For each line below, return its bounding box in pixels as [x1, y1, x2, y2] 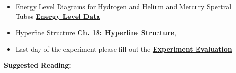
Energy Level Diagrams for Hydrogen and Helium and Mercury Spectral [15, 1, 232, 11]
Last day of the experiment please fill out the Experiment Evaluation [15, 43, 232, 54]
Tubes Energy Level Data [15, 11, 100, 21]
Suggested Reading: [4, 60, 71, 70]
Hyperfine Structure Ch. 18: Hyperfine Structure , [15, 27, 176, 37]
